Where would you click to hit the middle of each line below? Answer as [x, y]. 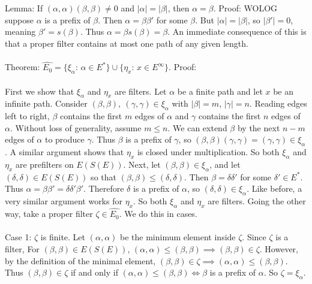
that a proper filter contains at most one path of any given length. [127, 43]
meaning [20, 31]
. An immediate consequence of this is [237, 31]
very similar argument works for [64, 201]
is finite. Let [63, 237]
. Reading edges [278, 103]
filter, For [22, 248]
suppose [19, 19]
